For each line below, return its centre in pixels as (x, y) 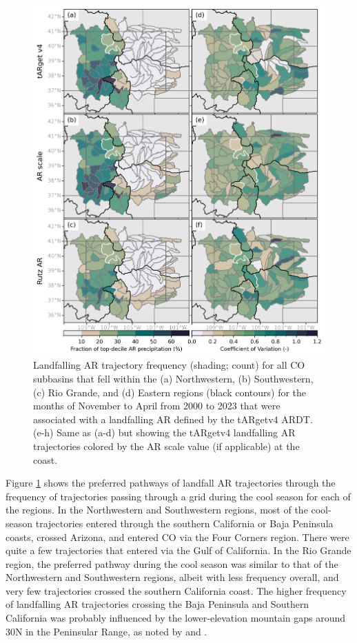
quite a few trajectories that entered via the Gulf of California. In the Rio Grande (178, 550)
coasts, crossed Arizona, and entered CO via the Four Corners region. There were (177, 537)
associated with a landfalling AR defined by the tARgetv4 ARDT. (173, 419)
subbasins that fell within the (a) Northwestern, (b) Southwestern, (173, 378)
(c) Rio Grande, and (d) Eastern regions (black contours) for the (170, 392)
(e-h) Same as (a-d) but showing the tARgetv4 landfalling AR (164, 432)
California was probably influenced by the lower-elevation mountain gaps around (176, 618)
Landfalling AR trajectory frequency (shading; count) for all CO (169, 365)
